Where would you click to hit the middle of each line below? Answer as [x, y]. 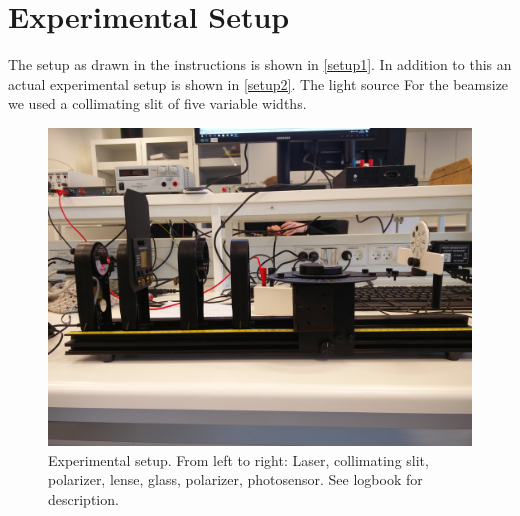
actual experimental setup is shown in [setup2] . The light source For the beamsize [258, 83]
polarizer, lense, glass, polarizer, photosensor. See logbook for [235, 479]
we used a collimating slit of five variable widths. [157, 103]
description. [83, 498]
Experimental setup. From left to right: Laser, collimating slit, [238, 459]
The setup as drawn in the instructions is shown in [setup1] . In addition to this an [260, 64]
